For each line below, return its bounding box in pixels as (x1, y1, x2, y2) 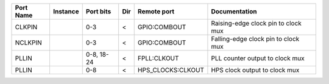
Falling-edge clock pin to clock (211, 35, 300, 43)
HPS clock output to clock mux (211, 66, 300, 74)
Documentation (211, 7, 257, 15)
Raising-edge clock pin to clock (211, 19, 302, 27)
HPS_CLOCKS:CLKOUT (137, 66, 204, 74)
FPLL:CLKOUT (137, 54, 179, 62)
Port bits (85, 7, 111, 15)
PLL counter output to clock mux (211, 54, 305, 62)
